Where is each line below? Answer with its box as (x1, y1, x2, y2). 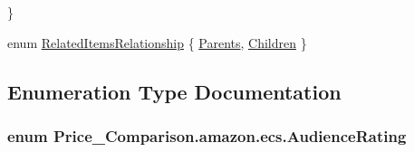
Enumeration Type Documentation (7, 77, 342, 105)
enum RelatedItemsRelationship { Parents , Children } (7, 33, 307, 52)
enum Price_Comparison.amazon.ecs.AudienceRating (7, 124, 407, 147)
